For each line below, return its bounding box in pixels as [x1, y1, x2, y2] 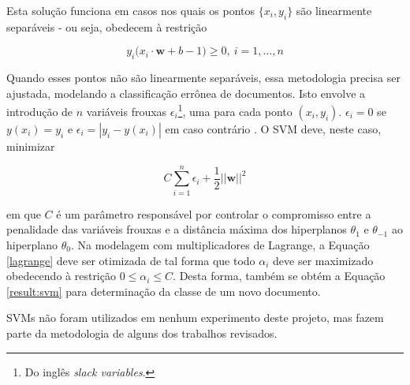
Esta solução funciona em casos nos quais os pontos [6, 2, 255, 18]
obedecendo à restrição [6, 267, 116, 284]
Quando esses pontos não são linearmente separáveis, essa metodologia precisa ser [6, 69, 401, 86]
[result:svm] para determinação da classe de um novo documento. [6, 282, 321, 299]
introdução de [6, 103, 73, 120]
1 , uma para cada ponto [177, 101, 293, 120]
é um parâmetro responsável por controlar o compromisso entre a [56, 205, 371, 222]
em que [6, 205, 41, 222]
